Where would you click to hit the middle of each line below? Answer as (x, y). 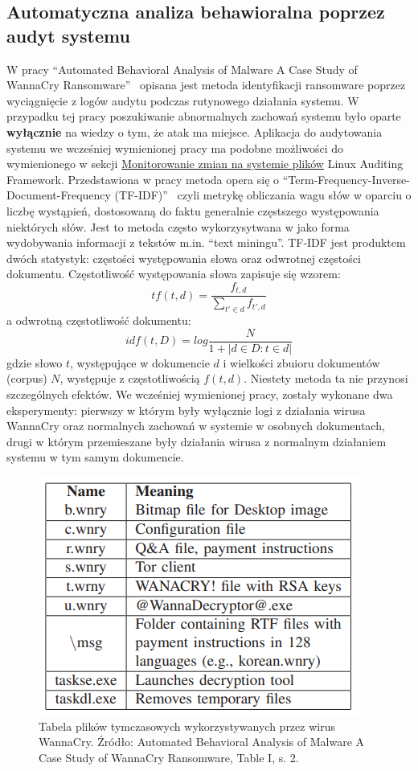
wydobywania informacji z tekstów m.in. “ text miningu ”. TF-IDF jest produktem (206, 242)
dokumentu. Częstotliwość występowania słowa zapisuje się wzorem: (174, 274)
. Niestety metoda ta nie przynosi (326, 378)
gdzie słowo (35, 362)
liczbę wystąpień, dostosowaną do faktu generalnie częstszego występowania (193, 210)
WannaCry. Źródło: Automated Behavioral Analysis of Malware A (202, 742)
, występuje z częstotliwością (130, 378)
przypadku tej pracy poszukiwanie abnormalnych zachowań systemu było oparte (204, 116)
